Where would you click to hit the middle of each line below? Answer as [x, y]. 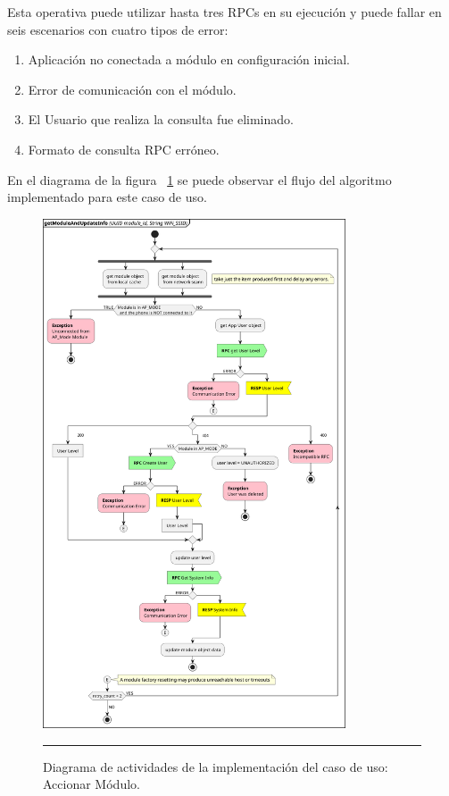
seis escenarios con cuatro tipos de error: [118, 29]
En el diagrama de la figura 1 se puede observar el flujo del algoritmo [200, 179]
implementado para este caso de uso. [107, 197]
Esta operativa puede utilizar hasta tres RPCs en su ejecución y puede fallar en [224, 12]
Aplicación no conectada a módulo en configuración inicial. [189, 59]
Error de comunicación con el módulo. [132, 89]
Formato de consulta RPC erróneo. [124, 149]
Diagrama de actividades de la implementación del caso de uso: [216, 766]
